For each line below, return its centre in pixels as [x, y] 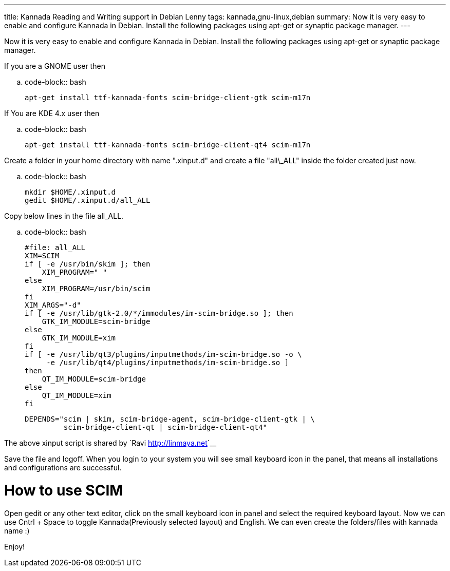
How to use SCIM [64, 490]
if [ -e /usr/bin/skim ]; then [88, 264]
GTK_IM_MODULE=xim [79, 338]
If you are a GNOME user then [55, 66]
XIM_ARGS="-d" [53, 305]
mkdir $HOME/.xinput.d [70, 192]
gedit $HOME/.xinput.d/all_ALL [88, 200]
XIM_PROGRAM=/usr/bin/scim [96, 289]
